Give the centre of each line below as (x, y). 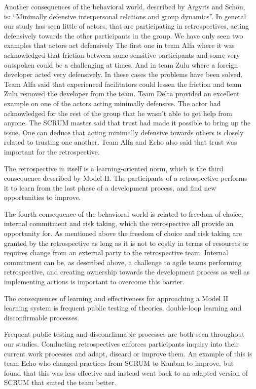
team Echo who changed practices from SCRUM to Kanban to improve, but (119, 363)
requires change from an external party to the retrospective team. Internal (116, 253)
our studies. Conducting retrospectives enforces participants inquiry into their (121, 344)
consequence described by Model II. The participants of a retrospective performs (126, 178)
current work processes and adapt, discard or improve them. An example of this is (128, 353)
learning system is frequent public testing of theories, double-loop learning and (123, 308)
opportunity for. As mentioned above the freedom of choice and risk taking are (123, 233)
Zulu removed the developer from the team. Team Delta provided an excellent (122, 94)
